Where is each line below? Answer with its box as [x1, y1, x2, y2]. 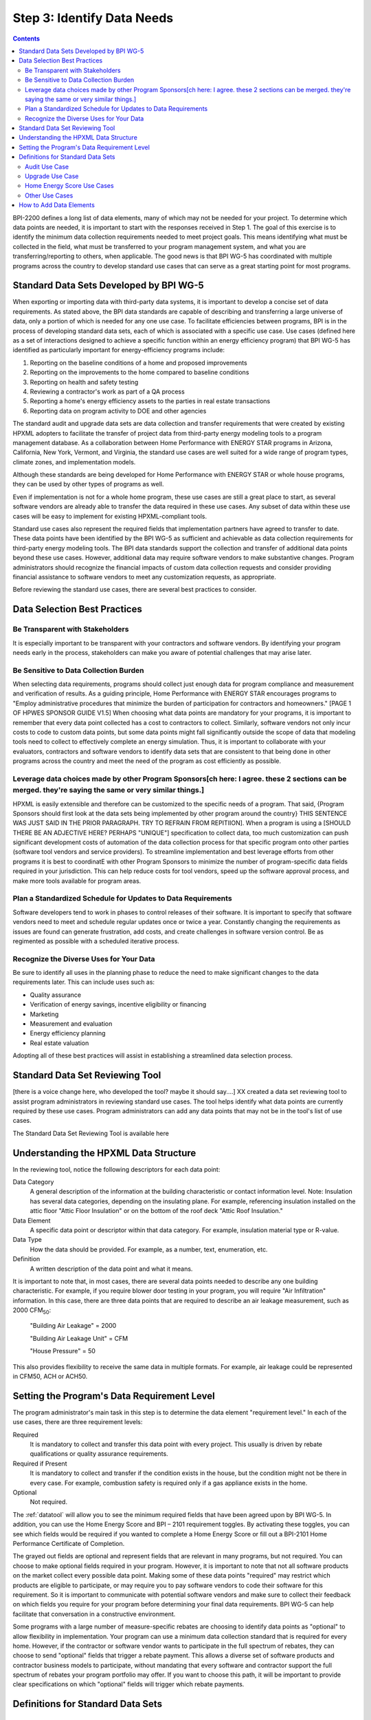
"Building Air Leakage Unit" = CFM [30, 1334, 128, 1342]
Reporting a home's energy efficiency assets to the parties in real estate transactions [30, 397, 271, 405]
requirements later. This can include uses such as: [12, 978, 155, 987]
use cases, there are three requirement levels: [12, 1418, 143, 1426]
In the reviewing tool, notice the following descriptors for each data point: [12, 1165, 221, 1173]
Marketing [30, 1010, 59, 1018]
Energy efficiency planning [30, 1029, 106, 1038]
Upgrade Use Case [25, 172, 79, 180]
